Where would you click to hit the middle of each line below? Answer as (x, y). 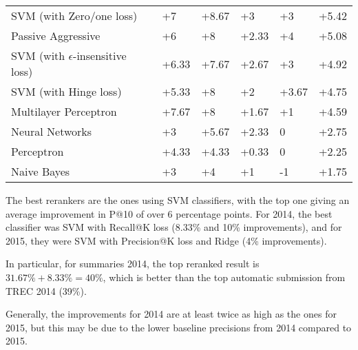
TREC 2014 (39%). (46, 290)
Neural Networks (52, 131)
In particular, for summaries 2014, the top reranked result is (133, 264)
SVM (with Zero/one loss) (74, 16)
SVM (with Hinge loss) (66, 91)
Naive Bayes (41, 171)
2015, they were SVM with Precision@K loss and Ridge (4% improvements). (166, 240)
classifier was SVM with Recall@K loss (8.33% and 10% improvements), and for (174, 227)
